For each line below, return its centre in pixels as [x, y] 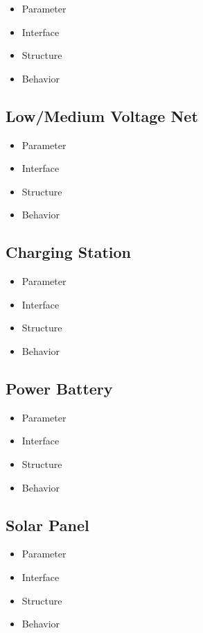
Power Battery [59, 388]
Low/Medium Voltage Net [102, 115]
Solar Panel [47, 524]
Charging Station [68, 252]
